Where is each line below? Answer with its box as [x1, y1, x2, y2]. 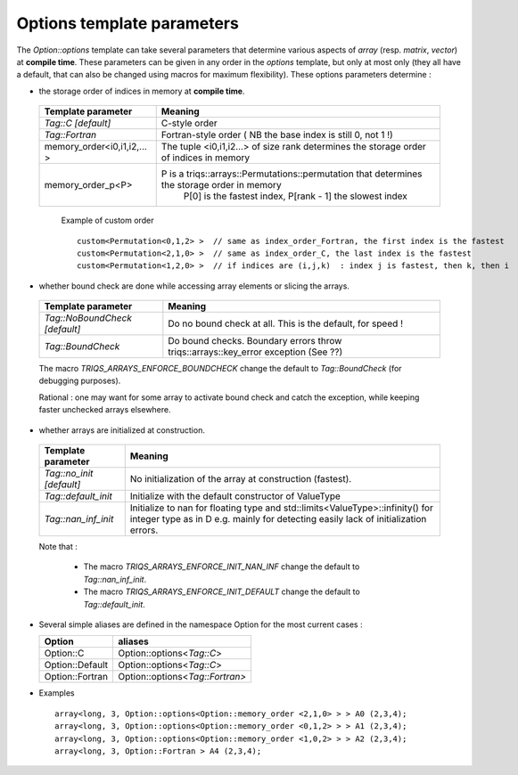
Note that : [38, 542, 78, 552]
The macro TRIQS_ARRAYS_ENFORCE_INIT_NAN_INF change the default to [83, 561, 360, 572]
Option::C [44, 647, 85, 659]
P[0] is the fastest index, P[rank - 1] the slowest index [183, 190, 407, 202]
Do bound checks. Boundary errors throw [168, 335, 342, 347]
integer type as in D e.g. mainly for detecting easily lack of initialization [129, 513, 427, 526]
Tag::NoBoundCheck [44, 312, 133, 324]
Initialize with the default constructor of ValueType [129, 490, 341, 502]
